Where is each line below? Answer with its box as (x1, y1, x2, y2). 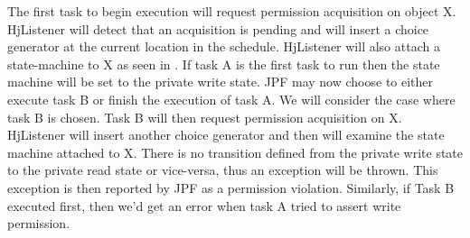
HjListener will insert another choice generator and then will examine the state (7, 125, 445, 144)
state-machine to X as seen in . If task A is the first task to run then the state (7, 54, 440, 73)
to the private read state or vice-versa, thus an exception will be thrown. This (7, 160, 438, 179)
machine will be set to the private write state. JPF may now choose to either (7, 72, 434, 91)
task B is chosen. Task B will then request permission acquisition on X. (7, 107, 402, 126)
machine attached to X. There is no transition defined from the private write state (7, 142, 464, 161)
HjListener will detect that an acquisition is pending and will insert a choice (7, 19, 429, 38)
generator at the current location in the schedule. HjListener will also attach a (7, 37, 440, 56)
